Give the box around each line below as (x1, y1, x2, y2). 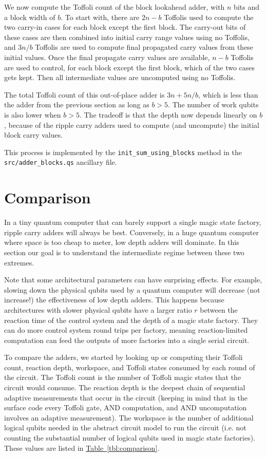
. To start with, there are (61, 11, 140, 22)
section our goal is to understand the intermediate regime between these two (4, 246, 244, 257)
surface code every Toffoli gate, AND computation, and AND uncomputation (4, 402, 247, 413)
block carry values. (4, 129, 63, 140)
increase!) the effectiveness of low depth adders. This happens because (4, 294, 224, 305)
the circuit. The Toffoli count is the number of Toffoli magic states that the (4, 372, 241, 383)
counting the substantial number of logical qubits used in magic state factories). (4, 432, 255, 443)
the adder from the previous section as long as (4, 99, 149, 110)
